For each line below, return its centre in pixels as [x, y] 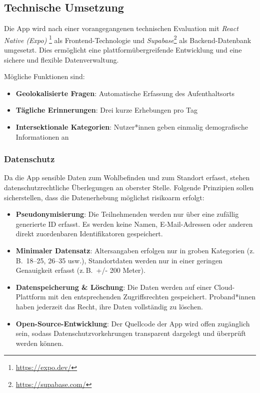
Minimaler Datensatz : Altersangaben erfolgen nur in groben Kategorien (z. [135, 250]
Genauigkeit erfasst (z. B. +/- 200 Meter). [80, 270]
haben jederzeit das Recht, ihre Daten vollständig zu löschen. [109, 306]
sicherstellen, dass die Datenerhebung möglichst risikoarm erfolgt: [104, 197]
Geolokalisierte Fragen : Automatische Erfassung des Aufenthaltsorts [125, 93]
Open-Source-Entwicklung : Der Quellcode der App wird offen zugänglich [133, 323]
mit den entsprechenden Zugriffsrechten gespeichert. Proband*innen [152, 297]
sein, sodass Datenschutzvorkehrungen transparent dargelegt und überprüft [131, 333]
